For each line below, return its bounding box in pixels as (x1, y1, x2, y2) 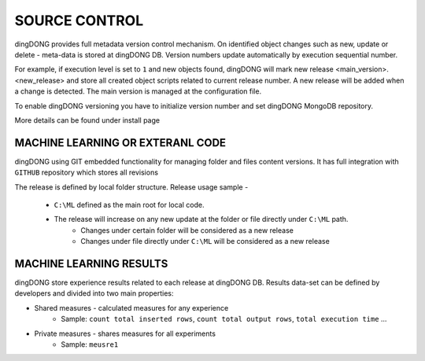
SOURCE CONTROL (14, 12, 144, 29)
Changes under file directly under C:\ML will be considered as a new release (80, 237, 330, 246)
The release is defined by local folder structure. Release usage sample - (14, 182, 249, 192)
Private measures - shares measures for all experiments (34, 329, 216, 338)
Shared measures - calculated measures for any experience (34, 303, 229, 312)
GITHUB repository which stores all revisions (14, 168, 159, 177)
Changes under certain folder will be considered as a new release (80, 225, 294, 235)
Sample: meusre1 (61, 340, 119, 349)
